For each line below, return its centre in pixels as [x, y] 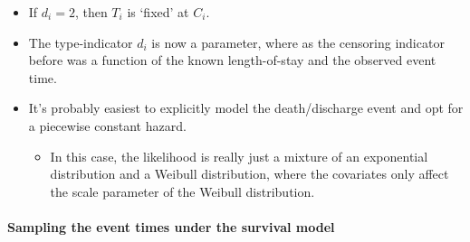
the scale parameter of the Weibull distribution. [182, 191]
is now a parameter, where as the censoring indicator [298, 42]
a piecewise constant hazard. [107, 125]
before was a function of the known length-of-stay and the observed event [232, 60]
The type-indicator [81, 42]
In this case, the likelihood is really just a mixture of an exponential [239, 156]
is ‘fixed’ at [158, 12]
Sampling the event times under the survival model [171, 226]
